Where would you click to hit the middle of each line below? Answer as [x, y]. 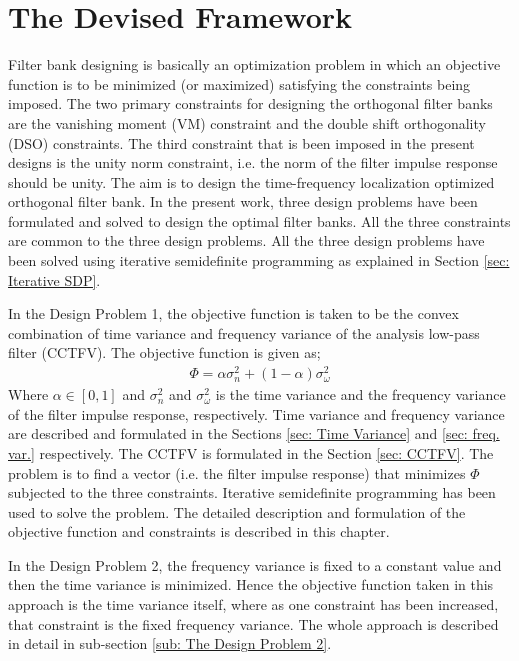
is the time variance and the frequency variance [360, 394]
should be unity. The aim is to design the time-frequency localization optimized [251, 181]
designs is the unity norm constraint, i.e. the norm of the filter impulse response [253, 162]
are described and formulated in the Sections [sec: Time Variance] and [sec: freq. [254, 433]
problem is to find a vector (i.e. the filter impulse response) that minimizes [237, 472]
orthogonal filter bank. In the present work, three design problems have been [243, 201]
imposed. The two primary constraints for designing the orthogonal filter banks [250, 103]
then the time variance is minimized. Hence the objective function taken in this [251, 584]
